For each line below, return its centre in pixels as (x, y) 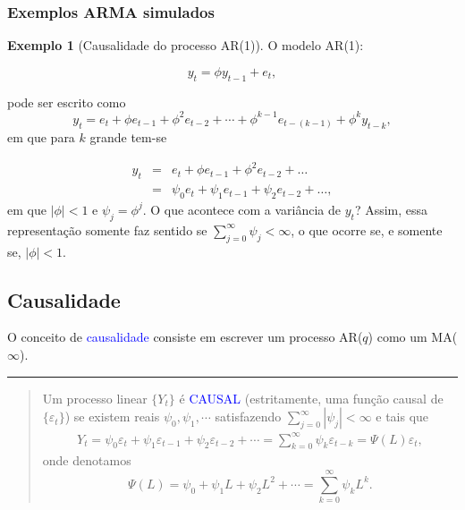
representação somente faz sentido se (107, 229)
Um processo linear (95, 398)
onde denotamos (87, 460)
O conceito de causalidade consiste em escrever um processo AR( (185, 337)
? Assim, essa (391, 209)
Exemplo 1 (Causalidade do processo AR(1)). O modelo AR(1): (186, 45)
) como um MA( (413, 337)
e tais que (402, 416)
